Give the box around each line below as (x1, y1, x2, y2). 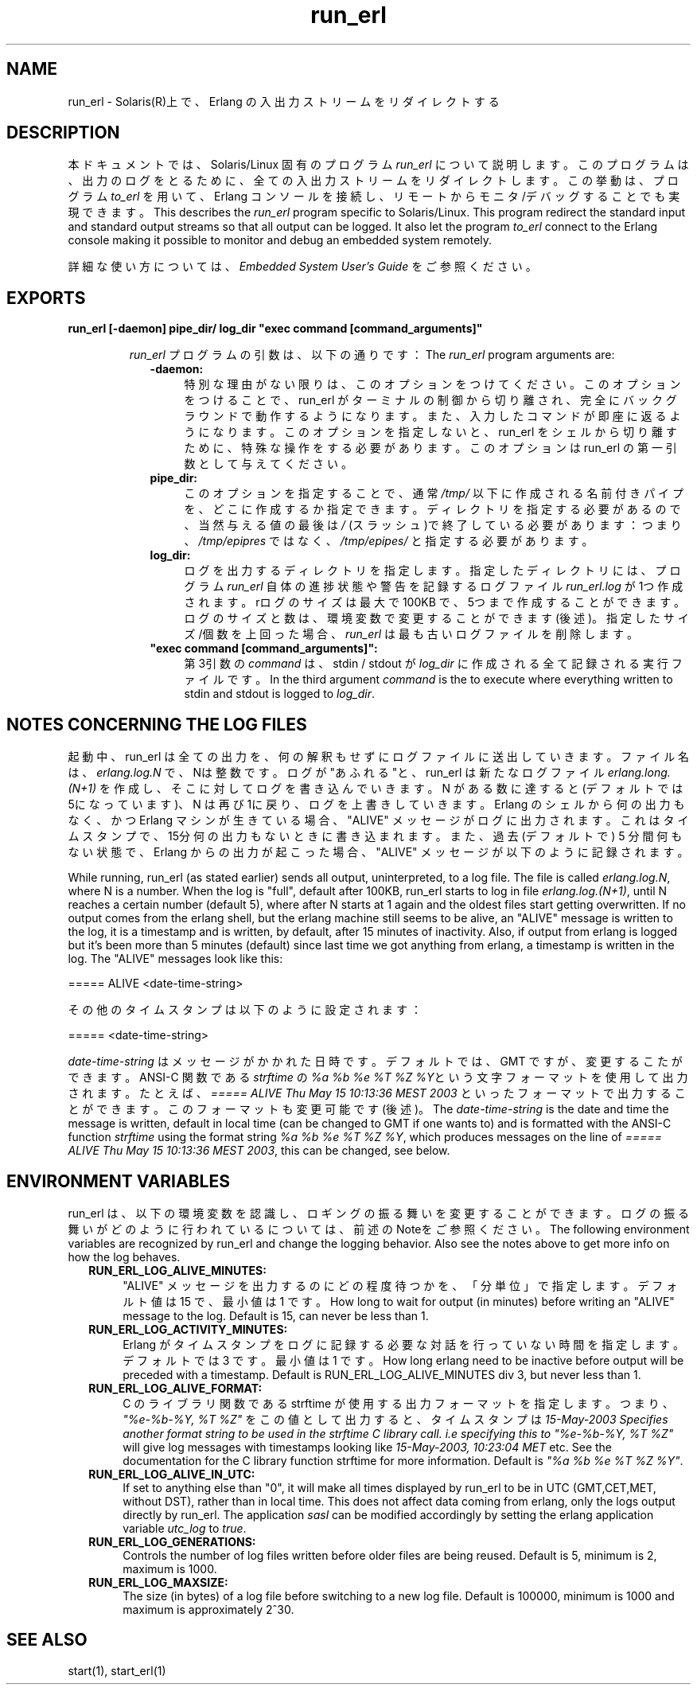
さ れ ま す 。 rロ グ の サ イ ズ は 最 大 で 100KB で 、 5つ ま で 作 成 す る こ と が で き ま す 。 (184, 595, 686, 610)
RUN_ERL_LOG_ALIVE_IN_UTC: (88, 1467, 255, 1481)
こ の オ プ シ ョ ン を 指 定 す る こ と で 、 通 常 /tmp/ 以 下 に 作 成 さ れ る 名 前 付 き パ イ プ (184, 486, 684, 501)
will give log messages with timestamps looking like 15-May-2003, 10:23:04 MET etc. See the (123, 1440, 613, 1454)
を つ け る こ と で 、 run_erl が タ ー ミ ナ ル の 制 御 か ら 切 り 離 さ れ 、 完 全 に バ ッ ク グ (184, 393, 677, 407)
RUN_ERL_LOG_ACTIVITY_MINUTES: (88, 1322, 288, 1336)
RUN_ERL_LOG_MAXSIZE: (88, 1575, 228, 1589)
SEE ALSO (6, 1630, 88, 1650)
